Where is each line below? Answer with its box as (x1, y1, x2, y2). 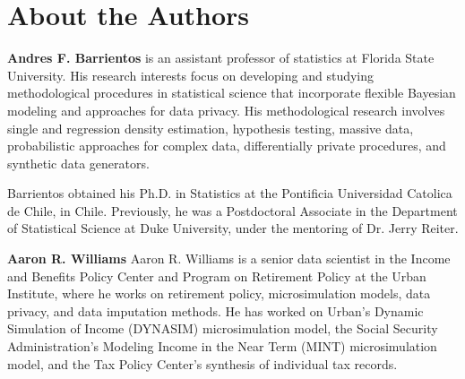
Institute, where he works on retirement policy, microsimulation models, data (7, 284, 431, 303)
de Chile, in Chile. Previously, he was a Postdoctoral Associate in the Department (7, 201, 458, 220)
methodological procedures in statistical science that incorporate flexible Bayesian (7, 83, 456, 102)
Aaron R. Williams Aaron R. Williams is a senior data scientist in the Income (7, 249, 451, 268)
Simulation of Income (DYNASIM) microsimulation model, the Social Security (7, 319, 438, 338)
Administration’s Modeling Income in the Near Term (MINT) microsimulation (7, 337, 437, 356)
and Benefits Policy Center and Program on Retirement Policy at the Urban (7, 266, 426, 285)
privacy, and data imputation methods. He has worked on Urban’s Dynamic (7, 301, 424, 320)
